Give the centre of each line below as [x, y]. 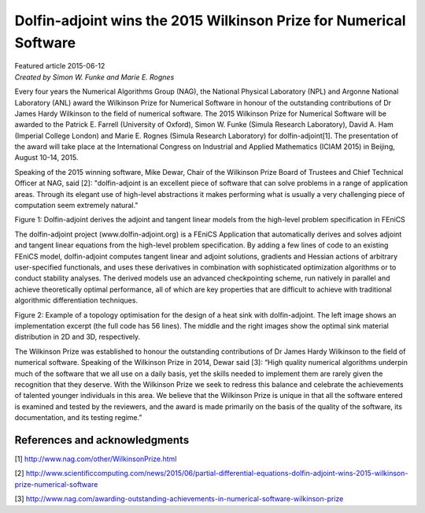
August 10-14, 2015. [46, 158]
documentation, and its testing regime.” [78, 418]
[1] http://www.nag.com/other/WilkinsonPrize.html [96, 459]
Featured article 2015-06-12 [60, 66]
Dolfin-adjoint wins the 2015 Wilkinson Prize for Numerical [210, 20]
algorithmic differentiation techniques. [76, 300]
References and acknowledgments [102, 440]
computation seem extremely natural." [76, 206]
